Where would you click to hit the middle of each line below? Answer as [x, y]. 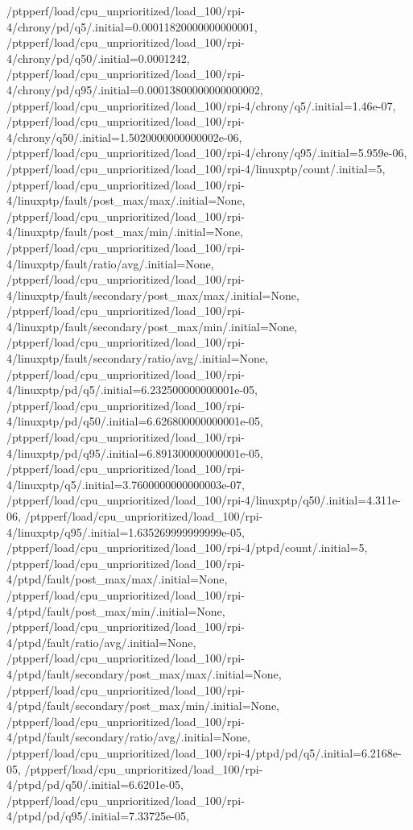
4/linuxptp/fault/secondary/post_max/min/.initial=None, [152, 326]
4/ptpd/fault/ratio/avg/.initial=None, [101, 642]
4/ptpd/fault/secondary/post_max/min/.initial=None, [143, 705]
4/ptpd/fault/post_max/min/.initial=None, [116, 610]
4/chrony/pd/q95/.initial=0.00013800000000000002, [135, 89]
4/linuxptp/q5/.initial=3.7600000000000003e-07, [126, 484]
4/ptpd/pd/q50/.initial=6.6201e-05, [95, 784]
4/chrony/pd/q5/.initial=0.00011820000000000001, [132, 26]
